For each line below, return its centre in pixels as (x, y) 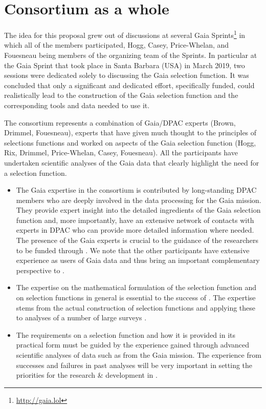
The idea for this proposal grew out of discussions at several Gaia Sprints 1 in (125, 34)
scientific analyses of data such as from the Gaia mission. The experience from (139, 355)
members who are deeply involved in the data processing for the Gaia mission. (139, 200)
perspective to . (40, 270)
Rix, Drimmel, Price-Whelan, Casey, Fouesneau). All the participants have (121, 152)
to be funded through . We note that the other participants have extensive (133, 250)
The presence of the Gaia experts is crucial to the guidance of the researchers (137, 240)
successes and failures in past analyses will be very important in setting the (134, 365)
